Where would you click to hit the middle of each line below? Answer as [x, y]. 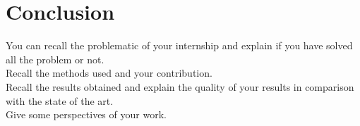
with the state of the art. [60, 100]
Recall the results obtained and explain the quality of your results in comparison [180, 86]
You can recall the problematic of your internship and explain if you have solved [179, 45]
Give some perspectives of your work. [86, 114]
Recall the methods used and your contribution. [109, 73]
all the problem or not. [55, 59]
